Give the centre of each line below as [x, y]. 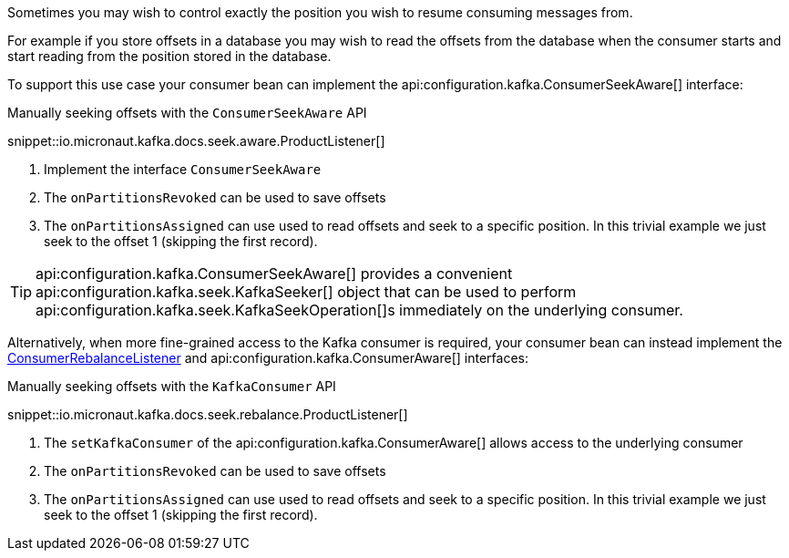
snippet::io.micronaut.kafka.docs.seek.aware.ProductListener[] [196, 141]
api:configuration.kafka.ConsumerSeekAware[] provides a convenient [274, 274]
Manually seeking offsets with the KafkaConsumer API [172, 386]
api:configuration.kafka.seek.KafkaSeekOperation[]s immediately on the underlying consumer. [359, 310]
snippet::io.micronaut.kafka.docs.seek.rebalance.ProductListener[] [208, 414]
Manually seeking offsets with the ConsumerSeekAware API [187, 113]
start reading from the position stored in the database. [169, 56]
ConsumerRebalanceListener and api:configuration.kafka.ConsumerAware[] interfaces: [268, 358]
